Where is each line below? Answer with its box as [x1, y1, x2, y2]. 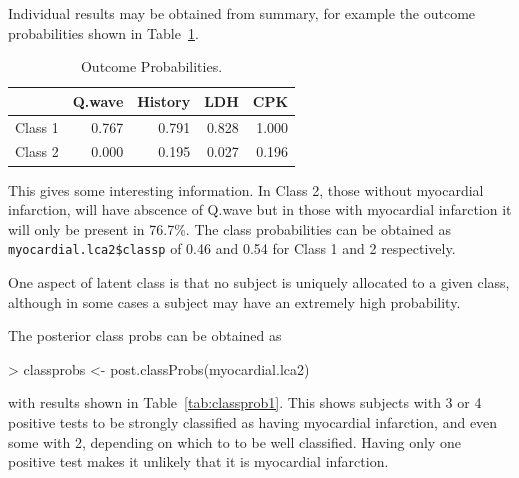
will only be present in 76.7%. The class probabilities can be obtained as [8, 218, 452, 239]
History [137, 90, 191, 111]
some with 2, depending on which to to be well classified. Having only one [8, 431, 461, 452]
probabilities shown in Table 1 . [8, 22, 199, 43]
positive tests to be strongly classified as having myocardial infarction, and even [8, 411, 498, 432]
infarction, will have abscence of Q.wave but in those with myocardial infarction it [8, 199, 512, 220]
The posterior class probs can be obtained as [8, 325, 282, 346]
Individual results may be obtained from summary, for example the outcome [8, 3, 476, 23]
